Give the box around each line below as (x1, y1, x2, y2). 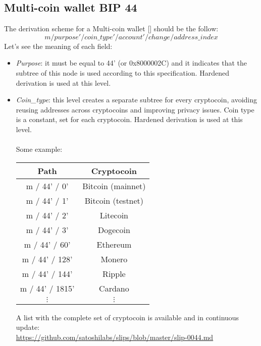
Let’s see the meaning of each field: (4, 40, 113, 51)
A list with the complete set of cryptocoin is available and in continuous (16, 312, 239, 322)
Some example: (16, 144, 63, 154)
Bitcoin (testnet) (84, 194, 144, 206)
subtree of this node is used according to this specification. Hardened (16, 67, 229, 78)
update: (16, 322, 40, 332)
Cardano (99, 282, 129, 294)
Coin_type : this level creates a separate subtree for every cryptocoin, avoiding (16, 94, 257, 105)
